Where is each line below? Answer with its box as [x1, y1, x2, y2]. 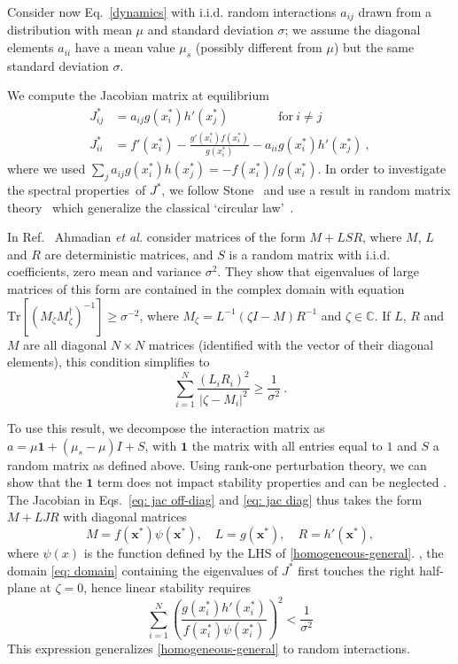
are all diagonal [23, 335, 107, 353]
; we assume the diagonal [284, 20, 421, 39]
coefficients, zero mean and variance [7, 262, 202, 281]
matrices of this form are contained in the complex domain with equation [7, 279, 405, 297]
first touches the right [298, 560, 415, 579]
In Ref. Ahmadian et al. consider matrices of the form [7, 228, 306, 246]
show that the [7, 473, 82, 491]
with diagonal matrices [63, 507, 187, 526]
